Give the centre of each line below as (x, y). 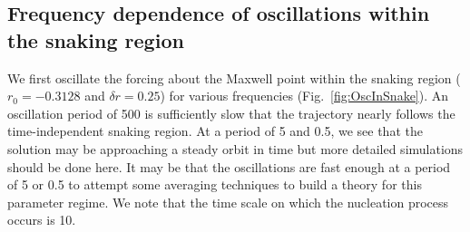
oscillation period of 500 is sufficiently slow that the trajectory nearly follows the (231, 113)
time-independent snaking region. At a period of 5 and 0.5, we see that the (215, 131)
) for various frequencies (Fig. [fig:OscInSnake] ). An (304, 96)
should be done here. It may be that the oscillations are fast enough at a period (229, 166)
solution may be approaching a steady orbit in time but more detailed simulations (235, 148)
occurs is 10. (42, 220)
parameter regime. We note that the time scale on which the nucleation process (228, 202)
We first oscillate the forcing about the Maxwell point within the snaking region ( (234, 77)
